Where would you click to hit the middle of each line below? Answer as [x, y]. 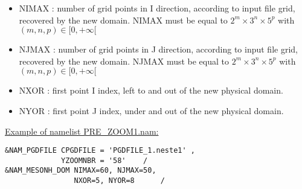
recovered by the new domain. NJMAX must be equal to [124, 61]
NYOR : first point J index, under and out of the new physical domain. [151, 110]
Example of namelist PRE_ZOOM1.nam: [82, 131]
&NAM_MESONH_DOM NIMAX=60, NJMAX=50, [81, 171]
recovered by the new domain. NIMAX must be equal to [123, 20]
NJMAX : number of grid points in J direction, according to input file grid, [158, 49]
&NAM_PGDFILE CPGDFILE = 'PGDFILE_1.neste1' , [100, 151]
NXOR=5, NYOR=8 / [119, 181]
